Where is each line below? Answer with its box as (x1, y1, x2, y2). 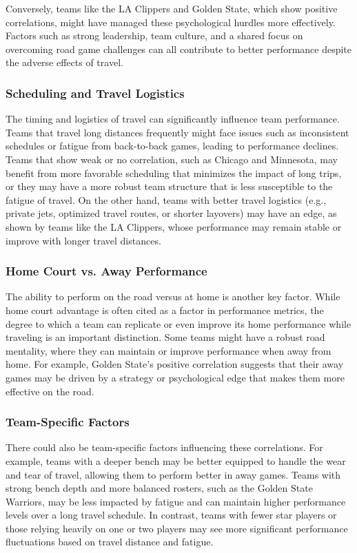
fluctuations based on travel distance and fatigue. (6, 534, 214, 549)
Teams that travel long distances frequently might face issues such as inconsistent (6, 125, 349, 139)
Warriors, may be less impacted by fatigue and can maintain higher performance (6, 494, 346, 508)
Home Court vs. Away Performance (6, 262, 207, 280)
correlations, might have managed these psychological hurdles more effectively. (6, 14, 336, 29)
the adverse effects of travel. (6, 55, 123, 70)
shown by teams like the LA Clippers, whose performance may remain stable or (6, 219, 342, 233)
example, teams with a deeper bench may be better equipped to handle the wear (6, 453, 346, 468)
